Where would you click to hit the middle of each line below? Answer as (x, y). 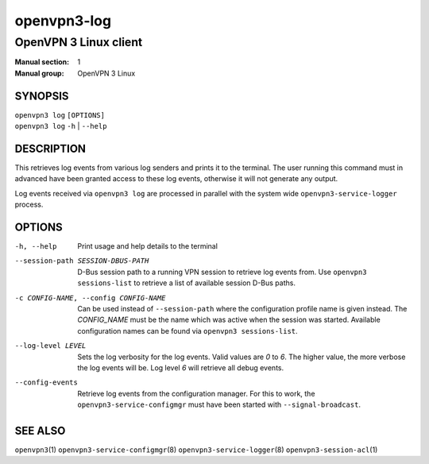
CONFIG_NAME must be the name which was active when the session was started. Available (229, 320)
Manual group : (39, 73)
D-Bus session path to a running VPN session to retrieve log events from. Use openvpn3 (222, 272)
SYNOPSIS (42, 96)
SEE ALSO (40, 430)
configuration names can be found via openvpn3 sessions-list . (187, 331)
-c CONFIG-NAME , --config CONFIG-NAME (90, 298)
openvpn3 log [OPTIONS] (60, 115)
